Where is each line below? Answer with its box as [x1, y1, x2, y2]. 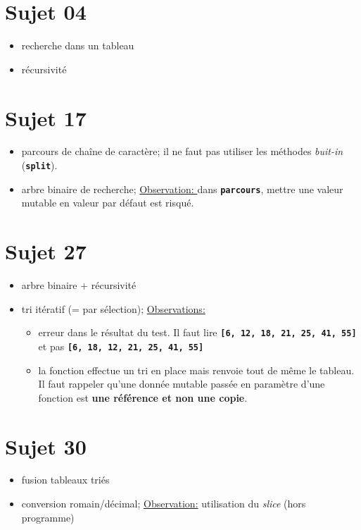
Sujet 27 [5, 237, 87, 266]
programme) [21, 510, 75, 524]
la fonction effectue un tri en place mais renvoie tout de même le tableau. [38, 362, 355, 377]
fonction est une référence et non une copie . [38, 390, 248, 405]
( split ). [21, 158, 58, 173]
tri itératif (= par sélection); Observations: [21, 301, 205, 316]
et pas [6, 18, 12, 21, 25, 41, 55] [38, 338, 204, 353]
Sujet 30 [5, 431, 87, 460]
